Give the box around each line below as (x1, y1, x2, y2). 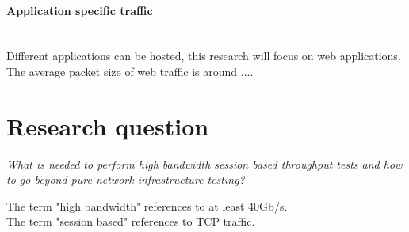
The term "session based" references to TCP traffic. (6, 213, 255, 230)
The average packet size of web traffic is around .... (6, 63, 254, 79)
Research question (6, 109, 209, 142)
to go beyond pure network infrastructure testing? (6, 171, 245, 188)
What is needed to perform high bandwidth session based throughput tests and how (6, 155, 403, 172)
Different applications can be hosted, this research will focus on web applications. (6, 48, 401, 64)
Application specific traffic (6, 2, 153, 18)
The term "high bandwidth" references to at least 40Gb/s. (6, 197, 288, 214)
